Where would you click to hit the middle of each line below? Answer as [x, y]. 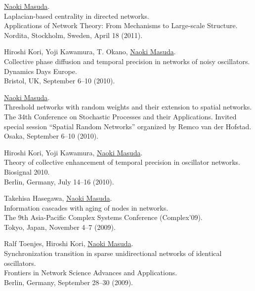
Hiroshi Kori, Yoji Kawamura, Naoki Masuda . [73, 152]
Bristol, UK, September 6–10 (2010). [60, 81]
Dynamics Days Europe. [41, 71]
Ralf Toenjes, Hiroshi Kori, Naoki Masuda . [69, 243]
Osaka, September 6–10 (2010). [51, 136]
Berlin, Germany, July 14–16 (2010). [59, 181]
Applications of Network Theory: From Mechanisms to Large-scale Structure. [121, 25]
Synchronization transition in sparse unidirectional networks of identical [113, 253]
